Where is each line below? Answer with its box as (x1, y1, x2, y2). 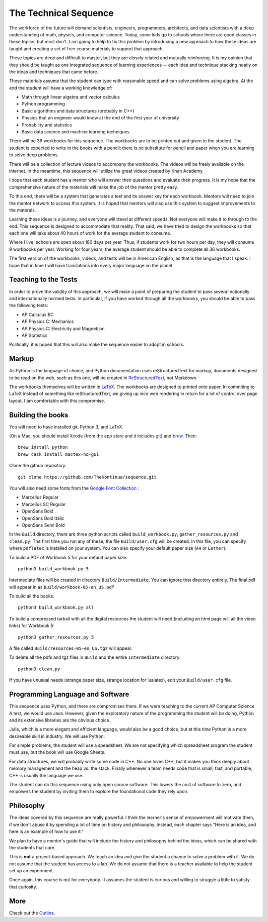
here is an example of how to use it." (9, 828, 84, 834)
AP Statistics (21, 332, 48, 338)
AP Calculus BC (21, 311, 54, 317)
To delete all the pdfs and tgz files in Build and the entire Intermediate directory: (9, 654, 181, 660)
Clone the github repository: (9, 463, 67, 469)
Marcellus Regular (21, 494, 59, 500)
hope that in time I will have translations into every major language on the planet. (9, 262, 174, 268)
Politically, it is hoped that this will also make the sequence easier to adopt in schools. (9, 341, 185, 348)
